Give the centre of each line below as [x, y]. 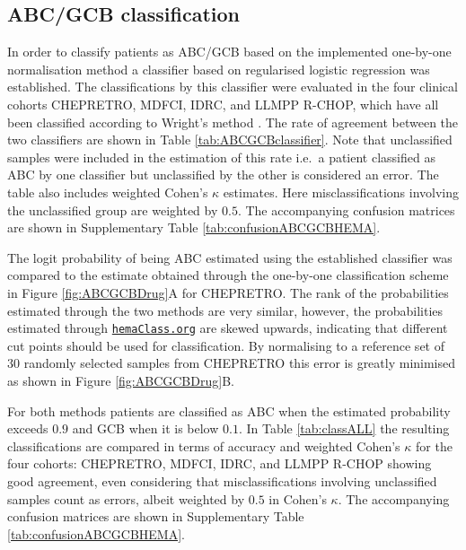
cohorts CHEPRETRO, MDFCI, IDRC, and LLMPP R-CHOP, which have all [223, 104]
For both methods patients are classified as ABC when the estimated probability [229, 410]
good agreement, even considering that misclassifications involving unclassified [222, 480]
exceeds [28, 428]
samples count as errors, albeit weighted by [126, 498]
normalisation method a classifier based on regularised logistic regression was [219, 69]
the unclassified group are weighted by [113, 210]
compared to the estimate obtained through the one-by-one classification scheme [228, 275]
